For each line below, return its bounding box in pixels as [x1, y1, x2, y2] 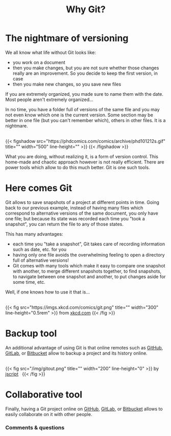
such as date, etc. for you [12, 246, 67, 252]
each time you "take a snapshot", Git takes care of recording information [12, 241, 165, 247]
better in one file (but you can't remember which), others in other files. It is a [5, 117, 166, 123]
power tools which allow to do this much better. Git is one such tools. [5, 164, 150, 170]
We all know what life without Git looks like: [5, 49, 96, 55]
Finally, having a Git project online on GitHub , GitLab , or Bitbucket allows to [5, 406, 163, 412]
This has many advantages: [5, 231, 63, 237]
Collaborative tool [5, 389, 83, 400]
